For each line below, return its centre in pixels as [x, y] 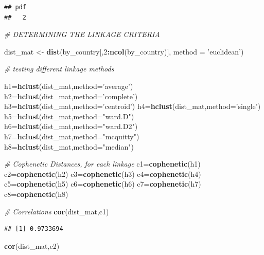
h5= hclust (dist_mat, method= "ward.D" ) [69, 116]
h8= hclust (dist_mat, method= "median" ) [69, 146]
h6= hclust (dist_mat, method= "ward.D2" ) [71, 126]
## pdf [15, 7]
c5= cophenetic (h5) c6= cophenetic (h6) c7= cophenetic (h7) [103, 184]
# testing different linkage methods [59, 69]
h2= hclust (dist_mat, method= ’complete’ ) [71, 96]
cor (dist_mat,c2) [32, 245]
